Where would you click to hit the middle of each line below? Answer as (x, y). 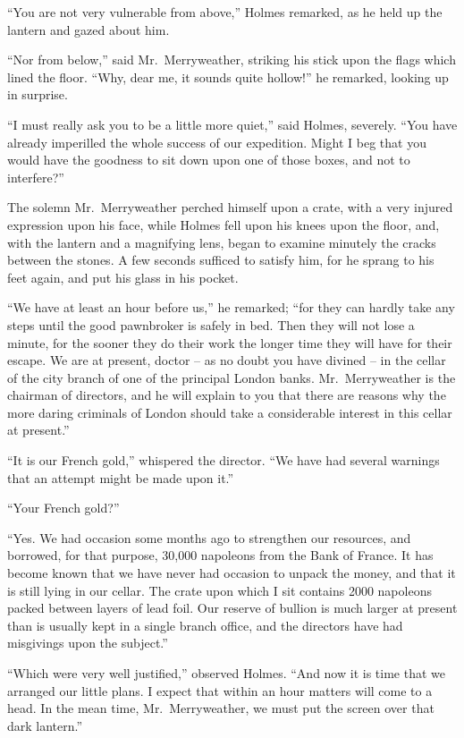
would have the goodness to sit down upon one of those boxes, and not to (209, 160)
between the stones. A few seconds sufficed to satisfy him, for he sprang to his (221, 260)
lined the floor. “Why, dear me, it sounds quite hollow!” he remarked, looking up (228, 76)
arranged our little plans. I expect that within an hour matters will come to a (220, 690)
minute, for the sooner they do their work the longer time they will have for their (230, 342)
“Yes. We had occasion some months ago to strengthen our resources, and (209, 537)
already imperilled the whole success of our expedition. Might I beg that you (217, 142)
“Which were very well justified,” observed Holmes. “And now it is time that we (226, 673)
